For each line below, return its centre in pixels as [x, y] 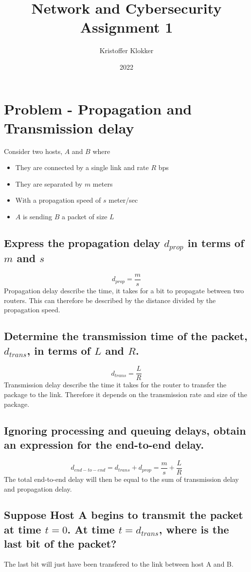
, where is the [194, 529]
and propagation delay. [38, 488]
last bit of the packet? [60, 543]
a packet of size [84, 216]
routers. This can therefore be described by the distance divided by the [110, 300]
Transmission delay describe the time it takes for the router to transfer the [115, 385]
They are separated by [49, 183]
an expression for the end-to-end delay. [104, 445]
